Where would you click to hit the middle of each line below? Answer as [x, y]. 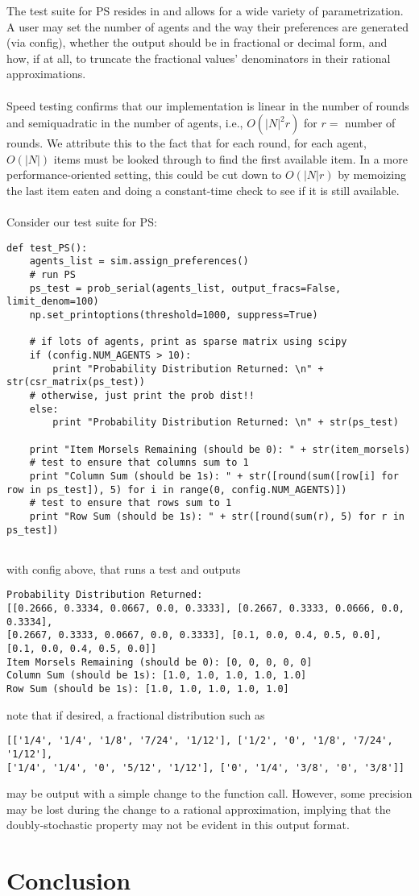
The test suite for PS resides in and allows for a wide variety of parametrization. [205, 10]
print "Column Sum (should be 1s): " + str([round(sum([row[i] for [214, 476]
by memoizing [372, 174]
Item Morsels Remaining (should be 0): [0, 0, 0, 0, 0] [160, 662]
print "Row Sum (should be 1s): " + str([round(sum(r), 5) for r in [217, 516]
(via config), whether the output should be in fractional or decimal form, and [197, 42]
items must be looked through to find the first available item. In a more [230, 158]
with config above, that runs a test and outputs [124, 568]
